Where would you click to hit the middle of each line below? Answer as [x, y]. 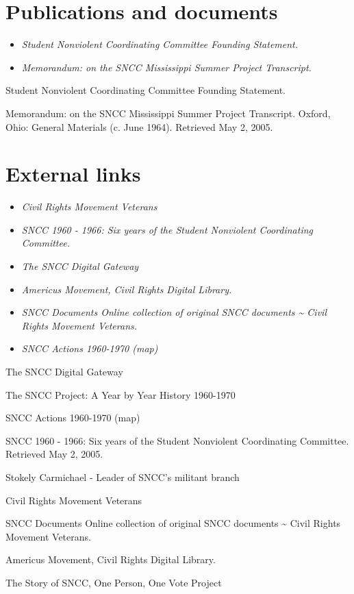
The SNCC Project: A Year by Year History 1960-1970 [121, 394]
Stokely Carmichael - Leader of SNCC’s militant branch [123, 477]
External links [73, 174]
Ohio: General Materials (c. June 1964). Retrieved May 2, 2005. [139, 126]
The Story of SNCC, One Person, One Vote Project [114, 582]
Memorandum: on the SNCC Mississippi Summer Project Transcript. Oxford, [168, 113]
